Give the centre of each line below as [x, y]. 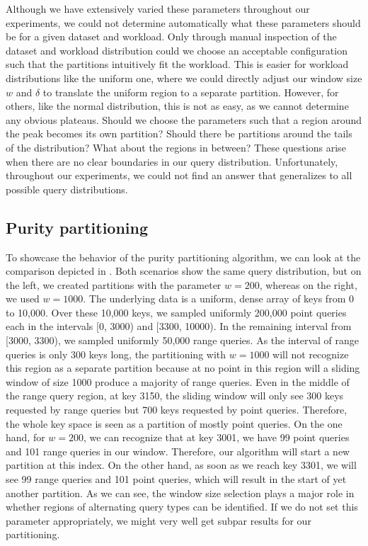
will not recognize [311, 354]
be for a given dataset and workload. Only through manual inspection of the [171, 36]
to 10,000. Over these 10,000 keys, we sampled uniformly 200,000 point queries [176, 312]
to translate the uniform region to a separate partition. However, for [191, 92]
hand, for [25, 437]
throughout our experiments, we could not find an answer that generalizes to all [179, 175]
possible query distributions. [67, 189]
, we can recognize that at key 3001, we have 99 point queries [217, 437]
